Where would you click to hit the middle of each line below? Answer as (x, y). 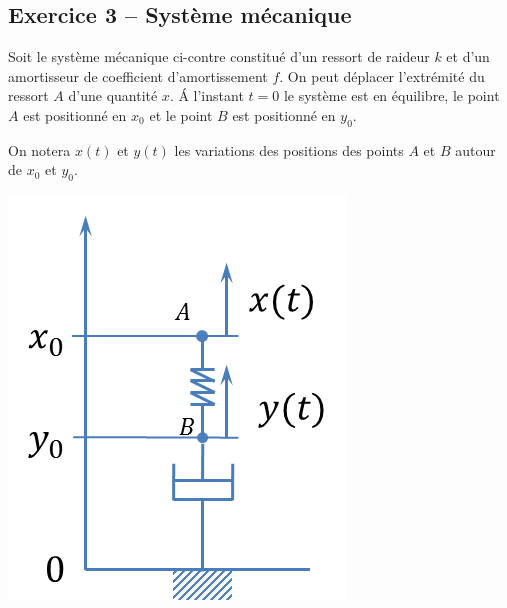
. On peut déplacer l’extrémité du (382, 75)
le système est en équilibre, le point (391, 95)
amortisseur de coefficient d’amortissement (138, 75)
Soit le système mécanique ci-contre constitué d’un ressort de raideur (219, 56)
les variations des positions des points (289, 149)
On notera (39, 149)
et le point (181, 114)
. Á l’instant (206, 95)
